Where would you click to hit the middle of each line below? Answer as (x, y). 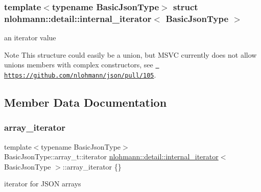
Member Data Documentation (86, 102)
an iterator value (30, 38)
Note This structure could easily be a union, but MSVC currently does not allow (130, 54)
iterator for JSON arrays (43, 184)
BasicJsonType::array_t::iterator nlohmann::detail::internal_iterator (111, 157)
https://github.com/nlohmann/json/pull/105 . (80, 74)
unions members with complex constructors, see (79, 65)
